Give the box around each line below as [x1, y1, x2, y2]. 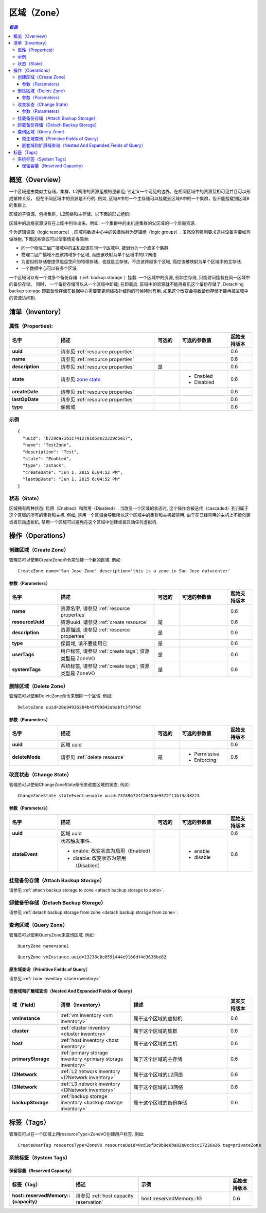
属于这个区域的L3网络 [133, 1084, 183, 1091]
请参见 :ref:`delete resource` [60, 754, 125, 761]
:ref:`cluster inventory [60, 1025, 110, 1031]
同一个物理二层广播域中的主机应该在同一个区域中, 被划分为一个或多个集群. [21, 245, 170, 251]
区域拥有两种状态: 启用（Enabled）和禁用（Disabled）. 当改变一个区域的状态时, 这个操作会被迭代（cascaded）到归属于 [9, 505, 249, 511]
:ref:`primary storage [60, 1050, 108, 1056]
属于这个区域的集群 [133, 1028, 177, 1034]
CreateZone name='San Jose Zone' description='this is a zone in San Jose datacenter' [18, 568, 231, 574]
